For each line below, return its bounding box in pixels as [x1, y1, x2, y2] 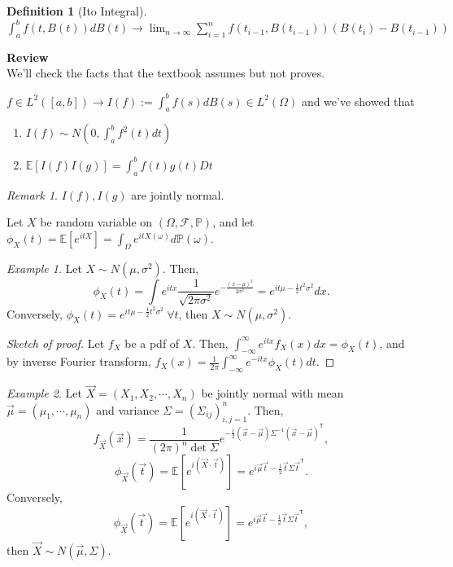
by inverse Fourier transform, [7, 353, 151, 370]
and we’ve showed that [301, 92, 415, 109]
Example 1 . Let [7, 259, 82, 276]
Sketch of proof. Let [7, 334, 105, 351]
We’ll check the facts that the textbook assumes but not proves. [7, 64, 325, 81]
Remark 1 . [7, 186, 58, 203]
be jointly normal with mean [201, 385, 344, 402]
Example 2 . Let [7, 385, 82, 402]
